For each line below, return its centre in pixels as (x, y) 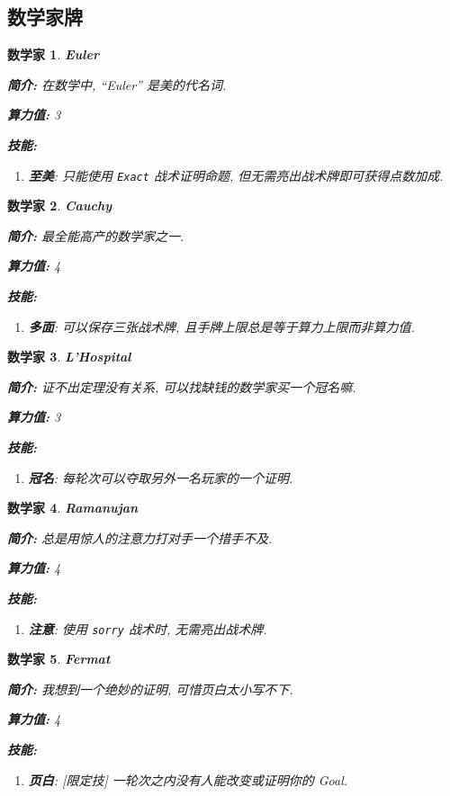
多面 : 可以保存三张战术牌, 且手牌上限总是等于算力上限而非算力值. (221, 326)
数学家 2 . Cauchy (60, 206)
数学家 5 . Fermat (59, 659)
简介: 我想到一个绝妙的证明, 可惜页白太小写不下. (150, 689)
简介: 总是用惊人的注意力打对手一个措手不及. (140, 537)
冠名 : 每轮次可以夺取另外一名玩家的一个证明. (161, 477)
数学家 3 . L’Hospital (69, 357)
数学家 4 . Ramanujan (73, 508)
